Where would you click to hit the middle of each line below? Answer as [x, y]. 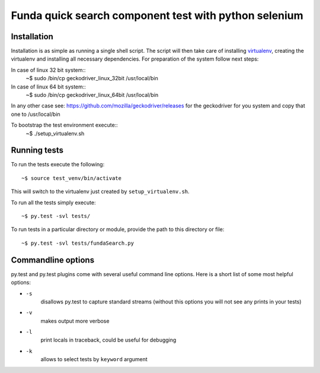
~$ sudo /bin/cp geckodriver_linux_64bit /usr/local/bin [92, 95]
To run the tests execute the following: [58, 165]
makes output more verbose [75, 321]
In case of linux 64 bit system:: [48, 87]
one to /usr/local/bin [36, 114]
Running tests [37, 151]
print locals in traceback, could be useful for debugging [108, 340]
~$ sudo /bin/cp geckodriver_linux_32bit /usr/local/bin [92, 78]
